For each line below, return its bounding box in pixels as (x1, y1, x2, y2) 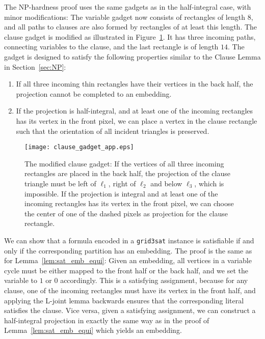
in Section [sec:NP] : (4, 61, 66, 72)
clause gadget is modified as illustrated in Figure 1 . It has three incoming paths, (4, 31, 256, 42)
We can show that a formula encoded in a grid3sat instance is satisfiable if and (4, 235, 254, 245)
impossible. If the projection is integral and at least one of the (24, 188, 218, 199)
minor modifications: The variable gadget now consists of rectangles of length (4, 11, 245, 22)
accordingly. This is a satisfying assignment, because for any (60, 275, 248, 286)
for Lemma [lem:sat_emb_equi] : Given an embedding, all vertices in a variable (4, 255, 252, 266)
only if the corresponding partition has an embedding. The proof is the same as (4, 245, 252, 256)
